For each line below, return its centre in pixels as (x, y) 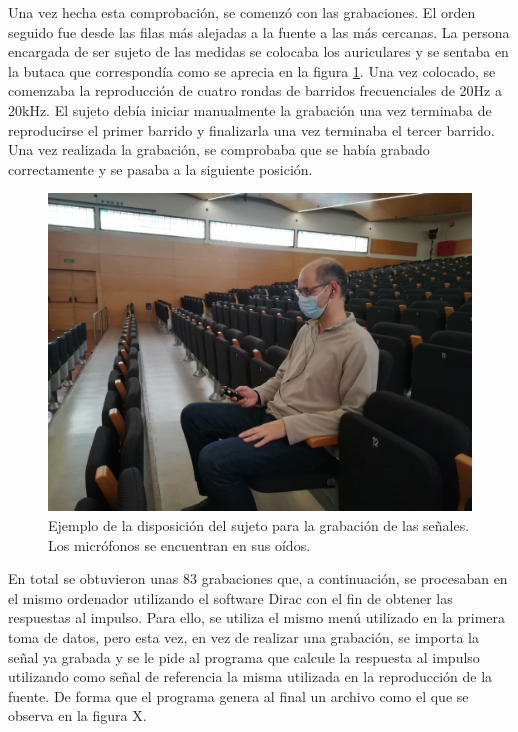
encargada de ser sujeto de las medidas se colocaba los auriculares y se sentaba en (258, 51)
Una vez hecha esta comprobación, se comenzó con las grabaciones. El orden (242, 12)
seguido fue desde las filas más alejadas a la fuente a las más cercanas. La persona (259, 31)
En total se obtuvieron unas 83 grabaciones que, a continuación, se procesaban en (258, 578)
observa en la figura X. (77, 715)
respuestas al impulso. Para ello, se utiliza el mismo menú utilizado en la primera (256, 617)
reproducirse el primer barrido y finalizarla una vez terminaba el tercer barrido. (251, 129)
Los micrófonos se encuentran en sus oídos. (179, 544)
